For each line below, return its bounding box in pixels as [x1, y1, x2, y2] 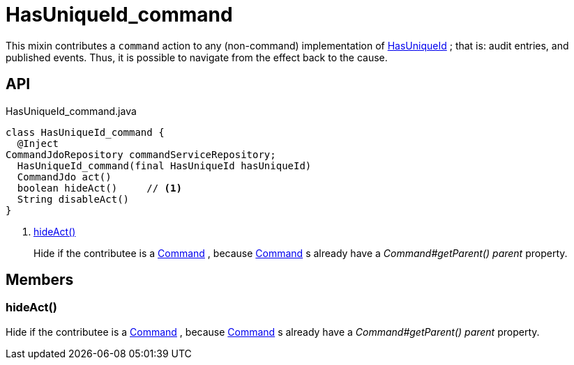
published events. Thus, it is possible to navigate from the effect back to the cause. [6, 51, 388, 63]
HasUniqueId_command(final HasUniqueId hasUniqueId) [17, 160, 312, 171]
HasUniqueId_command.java [6, 104, 137, 117]
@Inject [17, 137, 59, 149]
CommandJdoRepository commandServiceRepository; [6, 148, 276, 160]
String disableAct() [17, 193, 130, 205]
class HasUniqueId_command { [6, 126, 165, 138]
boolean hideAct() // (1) [17, 182, 182, 194]
